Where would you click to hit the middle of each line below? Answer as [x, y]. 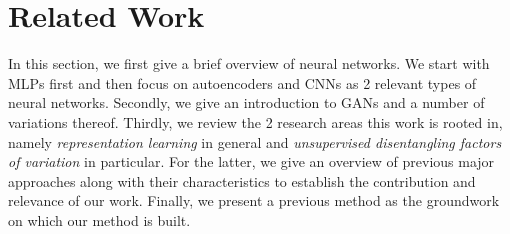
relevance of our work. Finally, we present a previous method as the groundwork [254, 200]
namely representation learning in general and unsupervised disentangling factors [255, 141]
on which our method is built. [99, 219]
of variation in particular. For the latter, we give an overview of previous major [251, 161]
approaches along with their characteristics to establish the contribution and [242, 180]
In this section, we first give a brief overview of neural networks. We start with [249, 63]
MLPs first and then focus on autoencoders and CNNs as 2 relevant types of [242, 82]
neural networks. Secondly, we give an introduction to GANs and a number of [246, 102]
